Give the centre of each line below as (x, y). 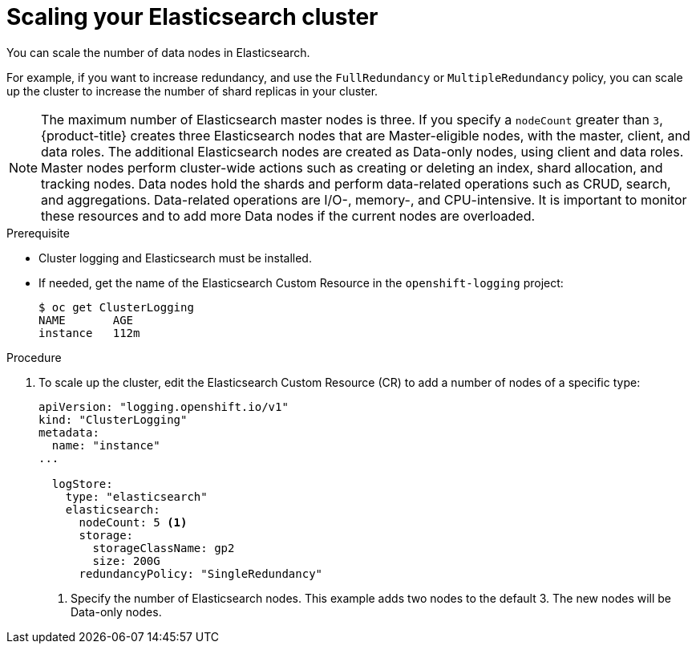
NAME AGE (86, 320)
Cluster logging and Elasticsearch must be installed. (175, 258)
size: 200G (126, 561)
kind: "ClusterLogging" (113, 419)
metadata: (69, 432)
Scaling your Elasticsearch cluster (192, 17)
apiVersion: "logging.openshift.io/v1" (164, 406)
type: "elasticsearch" (136, 496)
